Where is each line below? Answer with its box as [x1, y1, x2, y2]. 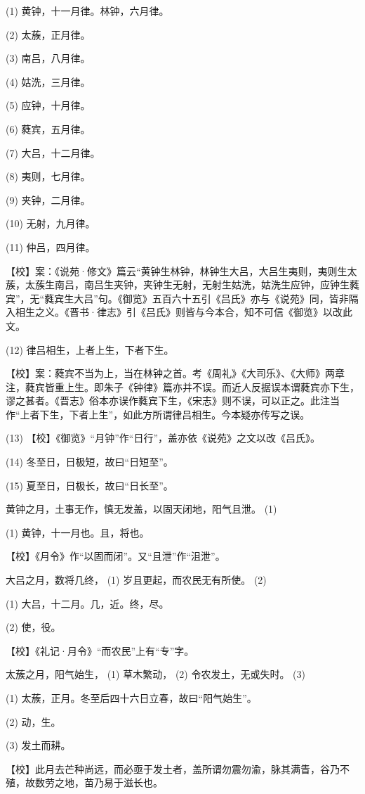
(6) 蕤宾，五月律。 [6, 121, 91, 136]
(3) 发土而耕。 [6, 738, 71, 753]
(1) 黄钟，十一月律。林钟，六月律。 [6, 4, 169, 18]
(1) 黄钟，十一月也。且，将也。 [6, 525, 150, 539]
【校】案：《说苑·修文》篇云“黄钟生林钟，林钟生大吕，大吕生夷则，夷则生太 [6, 263, 357, 278]
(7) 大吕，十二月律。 [6, 145, 100, 160]
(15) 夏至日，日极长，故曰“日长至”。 [6, 478, 173, 492]
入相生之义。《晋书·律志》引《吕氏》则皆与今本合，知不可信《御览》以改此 [6, 305, 352, 319]
